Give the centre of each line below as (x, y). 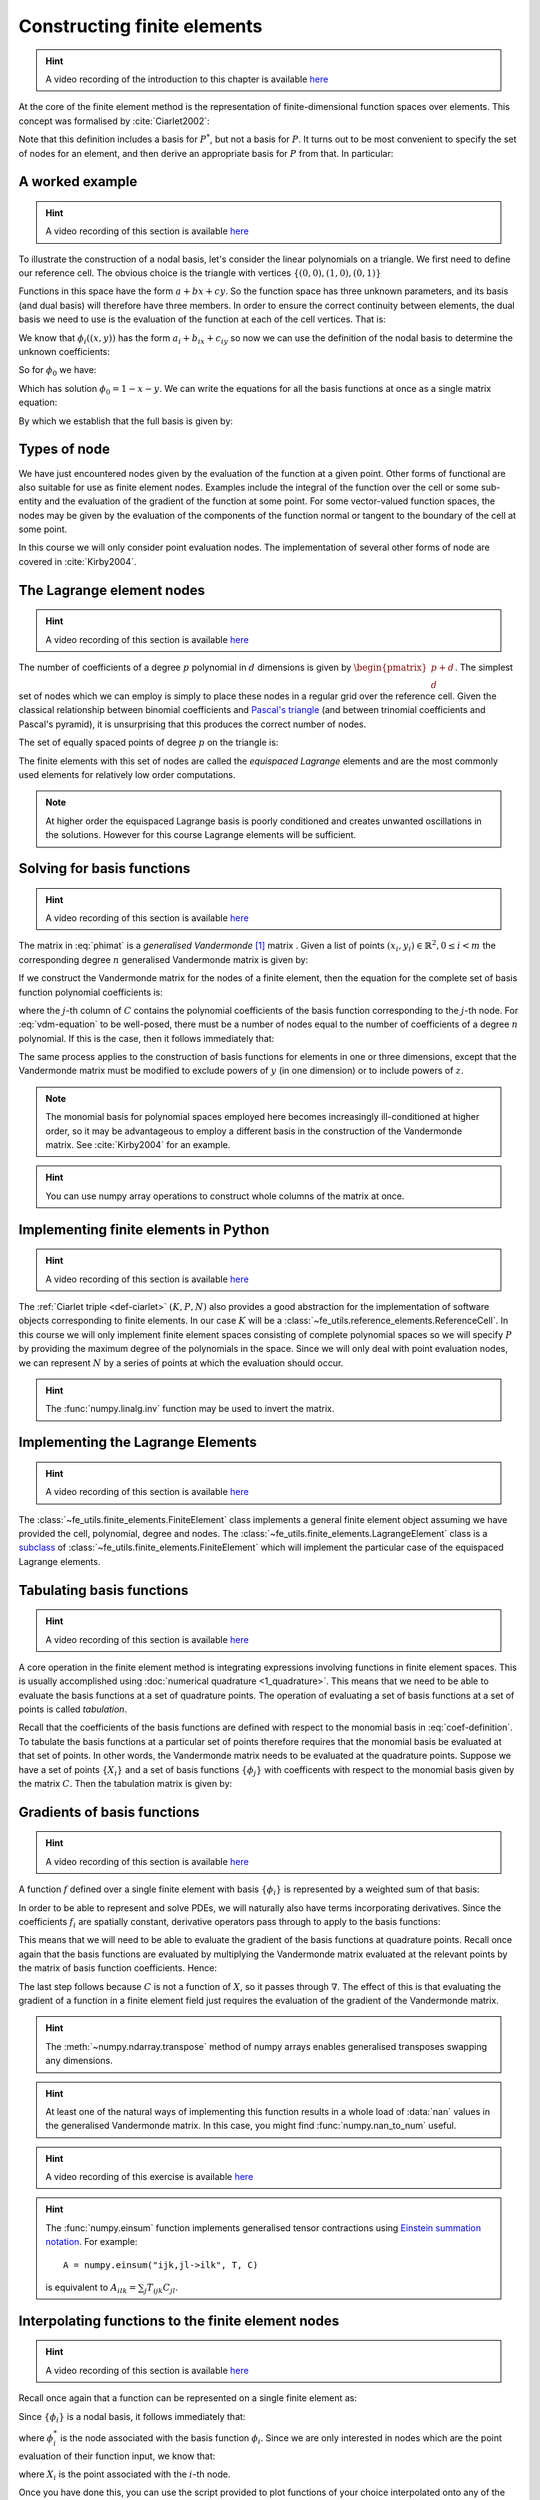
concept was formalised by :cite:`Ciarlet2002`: (114, 121)
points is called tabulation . (73, 1709)
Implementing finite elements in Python (144, 1229)
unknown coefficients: (64, 352)
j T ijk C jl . (161, 2288)
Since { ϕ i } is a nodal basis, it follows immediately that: (132, 2417)
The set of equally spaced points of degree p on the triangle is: (148, 742)
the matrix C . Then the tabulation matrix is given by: (125, 1784)
